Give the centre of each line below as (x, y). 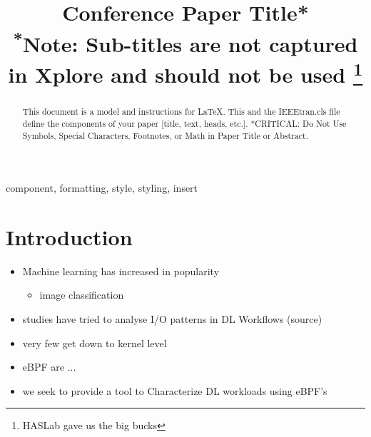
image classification (82, 295)
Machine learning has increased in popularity (121, 271)
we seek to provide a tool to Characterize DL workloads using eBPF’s (175, 390)
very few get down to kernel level (95, 343)
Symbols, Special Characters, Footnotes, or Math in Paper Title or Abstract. (165, 135)
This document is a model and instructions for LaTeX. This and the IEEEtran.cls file (181, 112)
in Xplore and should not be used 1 (185, 73)
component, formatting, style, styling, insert (102, 188)
